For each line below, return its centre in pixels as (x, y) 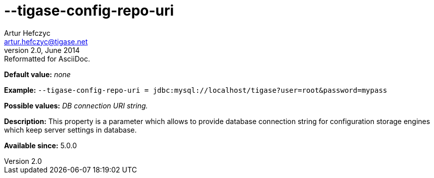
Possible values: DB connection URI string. (76, 105)
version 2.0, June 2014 (42, 50)
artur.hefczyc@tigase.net (46, 41)
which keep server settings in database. (70, 130)
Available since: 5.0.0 (41, 145)
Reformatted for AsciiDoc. (47, 58)
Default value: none (37, 74)
